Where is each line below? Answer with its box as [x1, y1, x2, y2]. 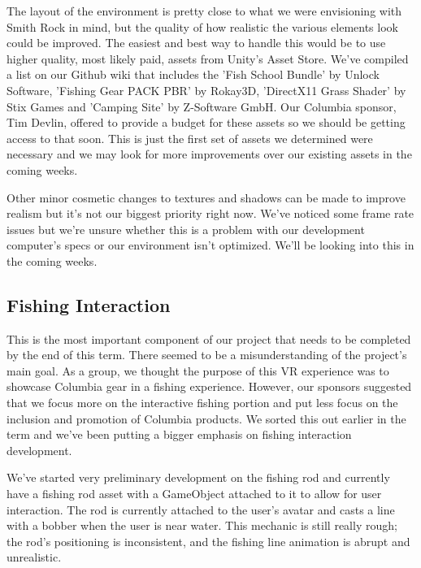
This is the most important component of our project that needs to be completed [7, 330, 411, 347]
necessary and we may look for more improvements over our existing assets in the [7, 145, 412, 163]
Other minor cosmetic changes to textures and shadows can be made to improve [7, 189, 406, 206]
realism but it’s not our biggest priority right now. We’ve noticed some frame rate [7, 205, 414, 222]
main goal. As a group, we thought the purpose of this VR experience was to [7, 362, 389, 379]
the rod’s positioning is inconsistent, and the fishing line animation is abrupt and [7, 532, 410, 549]
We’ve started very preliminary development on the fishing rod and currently [7, 469, 390, 486]
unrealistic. [7, 548, 62, 566]
